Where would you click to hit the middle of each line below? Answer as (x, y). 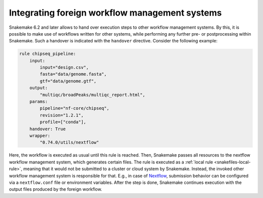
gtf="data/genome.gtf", (68, 81)
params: (39, 102)
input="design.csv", (64, 68)
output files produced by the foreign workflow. (56, 189)
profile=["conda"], (63, 122)
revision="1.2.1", (62, 115)
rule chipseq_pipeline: (48, 54)
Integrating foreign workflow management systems (115, 13)
